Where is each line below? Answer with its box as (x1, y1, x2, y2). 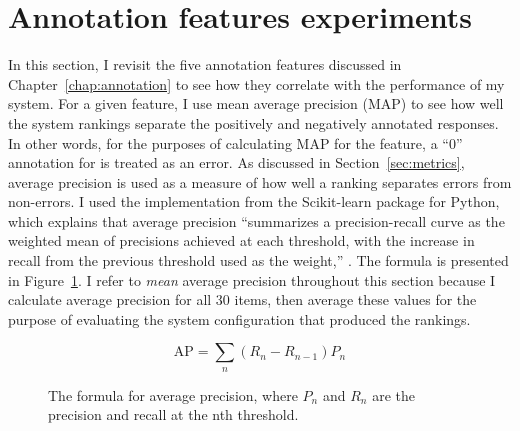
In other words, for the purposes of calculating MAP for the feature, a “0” (8, 132, 463, 153)
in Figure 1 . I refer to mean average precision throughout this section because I (8, 269, 496, 290)
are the (372, 384, 415, 405)
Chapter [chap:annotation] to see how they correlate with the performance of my (8, 73, 505, 94)
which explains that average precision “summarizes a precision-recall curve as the (8, 210, 505, 231)
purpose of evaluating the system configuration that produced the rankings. (8, 308, 471, 329)
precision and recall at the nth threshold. (48, 404, 299, 425)
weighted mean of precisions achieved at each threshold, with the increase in (8, 230, 475, 251)
